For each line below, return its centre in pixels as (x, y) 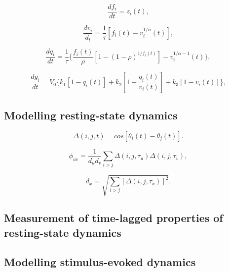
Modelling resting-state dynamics (91, 115)
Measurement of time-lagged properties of (114, 218)
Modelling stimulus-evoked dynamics (100, 261)
